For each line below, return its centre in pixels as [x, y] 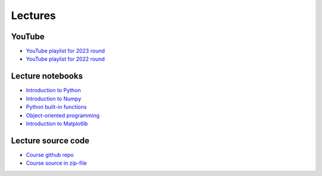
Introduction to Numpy [54, 99]
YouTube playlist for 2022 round [65, 59]
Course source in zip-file [56, 163]
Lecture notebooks [47, 76]
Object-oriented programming [63, 115]
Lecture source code [50, 141]
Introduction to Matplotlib [57, 123]
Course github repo [50, 155]
